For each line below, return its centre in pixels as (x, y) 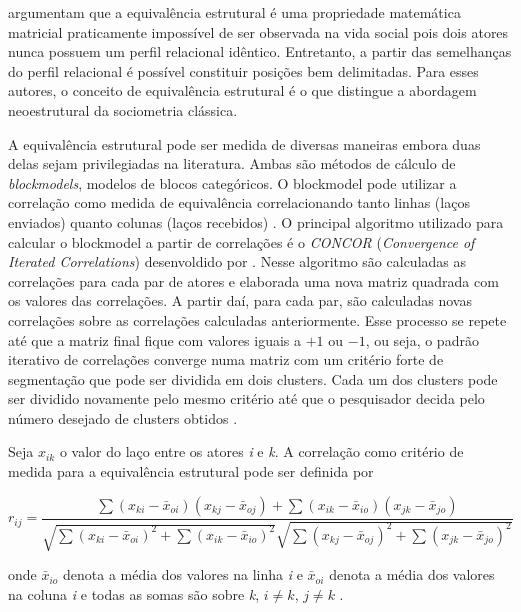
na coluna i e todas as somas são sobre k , (134, 593)
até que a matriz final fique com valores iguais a (155, 339)
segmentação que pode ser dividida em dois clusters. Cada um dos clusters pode (253, 378)
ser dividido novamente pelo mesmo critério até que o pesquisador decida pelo (246, 398)
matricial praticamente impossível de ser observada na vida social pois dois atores (258, 31)
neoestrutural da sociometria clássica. (123, 109)
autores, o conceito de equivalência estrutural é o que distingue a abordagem (242, 90)
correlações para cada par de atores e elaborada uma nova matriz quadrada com (253, 280)
